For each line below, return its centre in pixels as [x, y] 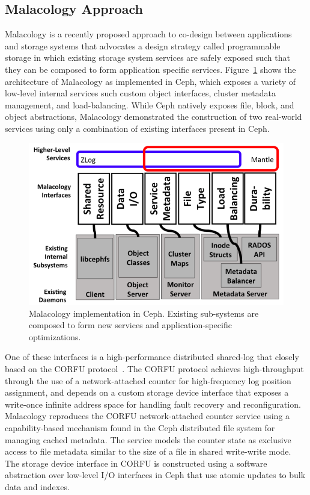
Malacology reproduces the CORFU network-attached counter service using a [147, 416]
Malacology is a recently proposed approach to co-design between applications [148, 34]
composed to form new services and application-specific [130, 325]
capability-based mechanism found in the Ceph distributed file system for [140, 428]
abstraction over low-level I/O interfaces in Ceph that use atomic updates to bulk [155, 475]
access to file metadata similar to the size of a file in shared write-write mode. [148, 451]
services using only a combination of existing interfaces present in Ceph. [137, 128]
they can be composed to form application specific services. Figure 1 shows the [150, 69]
